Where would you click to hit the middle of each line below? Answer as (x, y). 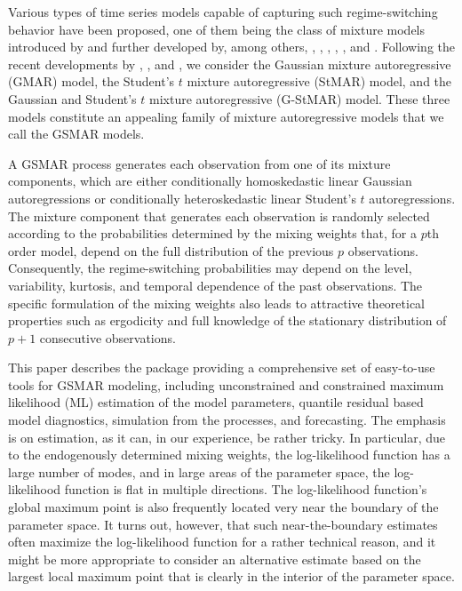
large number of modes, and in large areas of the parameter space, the (199, 471)
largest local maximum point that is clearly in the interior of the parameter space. (231, 576)
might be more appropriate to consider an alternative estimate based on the (215, 559)
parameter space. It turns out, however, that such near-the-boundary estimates (223, 524)
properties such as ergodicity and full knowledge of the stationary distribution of (227, 320)
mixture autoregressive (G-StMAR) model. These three (300, 98)
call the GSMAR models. (76, 134)
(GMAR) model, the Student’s (92, 81)
